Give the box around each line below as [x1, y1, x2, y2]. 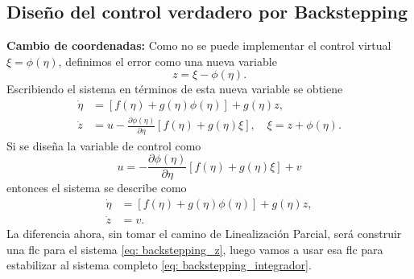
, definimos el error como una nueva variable [58, 52, 277, 69]
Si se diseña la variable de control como [6, 137, 201, 154]
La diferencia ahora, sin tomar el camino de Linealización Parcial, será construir [6, 225, 402, 242]
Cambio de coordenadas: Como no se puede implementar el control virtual [6, 37, 391, 54]
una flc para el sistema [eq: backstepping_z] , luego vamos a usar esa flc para [6, 240, 383, 257]
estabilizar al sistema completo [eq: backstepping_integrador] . [6, 256, 312, 273]
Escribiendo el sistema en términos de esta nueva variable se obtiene [6, 80, 343, 97]
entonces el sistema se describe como [6, 179, 187, 196]
